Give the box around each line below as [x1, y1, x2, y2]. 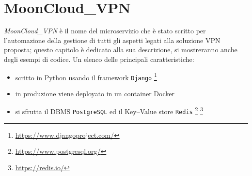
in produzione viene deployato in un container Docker [15, 88, 174, 98]
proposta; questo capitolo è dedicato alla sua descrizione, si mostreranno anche [4, 44, 237, 55]
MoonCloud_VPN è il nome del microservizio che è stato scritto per [4, 26, 206, 36]
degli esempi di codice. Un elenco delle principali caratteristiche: [4, 54, 194, 64]
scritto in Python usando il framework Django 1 [15, 71, 157, 82]
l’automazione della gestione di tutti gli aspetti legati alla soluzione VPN [4, 35, 220, 45]
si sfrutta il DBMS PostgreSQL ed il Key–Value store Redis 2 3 [15, 105, 203, 117]
